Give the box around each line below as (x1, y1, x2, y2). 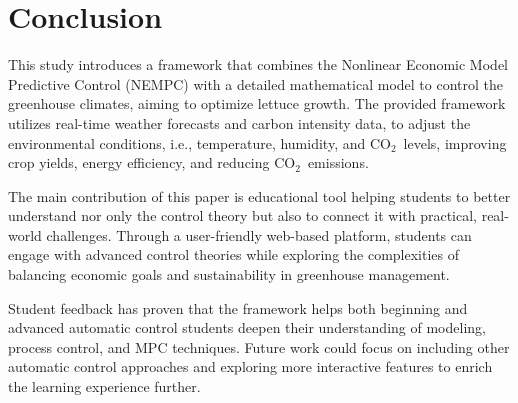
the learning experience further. (8, 376, 201, 397)
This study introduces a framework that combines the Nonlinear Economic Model (8, 54, 508, 75)
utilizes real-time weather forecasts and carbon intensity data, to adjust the (8, 112, 471, 133)
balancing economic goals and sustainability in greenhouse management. (8, 264, 450, 285)
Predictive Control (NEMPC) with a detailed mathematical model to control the (8, 73, 503, 94)
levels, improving (403, 132, 507, 153)
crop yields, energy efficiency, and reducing (8, 152, 270, 173)
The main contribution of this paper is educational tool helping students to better (8, 185, 511, 206)
